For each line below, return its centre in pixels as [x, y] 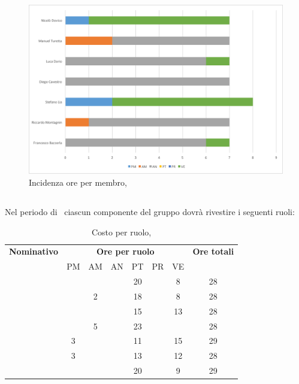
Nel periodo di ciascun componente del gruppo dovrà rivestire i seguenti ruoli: [150, 211]
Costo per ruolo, [121, 232]
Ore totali [213, 251]
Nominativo [34, 251]
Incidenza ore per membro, [78, 182]
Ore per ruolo [126, 251]
